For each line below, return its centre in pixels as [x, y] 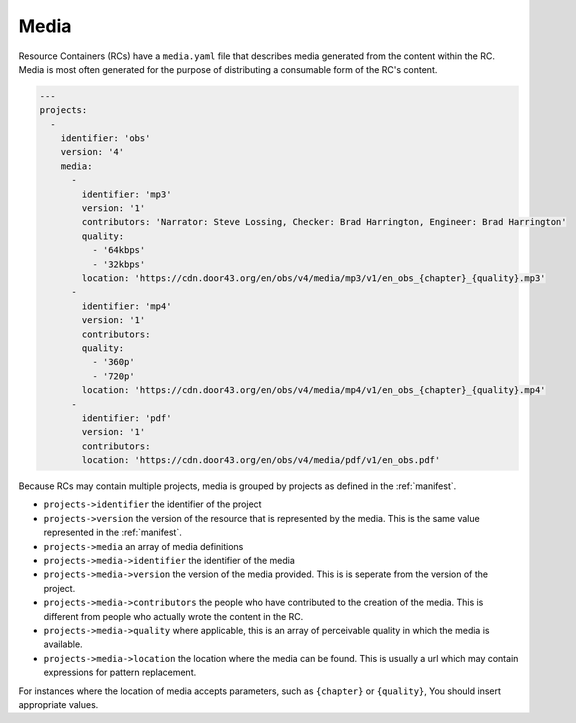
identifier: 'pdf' [126, 418]
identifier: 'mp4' [126, 306]
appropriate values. [58, 704]
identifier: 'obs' [105, 138]
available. [63, 644]
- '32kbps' [118, 264]
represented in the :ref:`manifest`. [112, 532]
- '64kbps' [118, 250]
